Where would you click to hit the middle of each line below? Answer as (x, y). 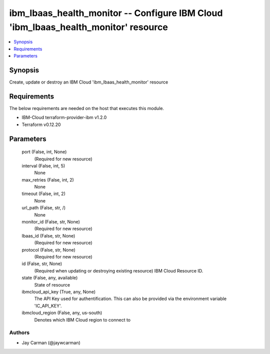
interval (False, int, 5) (43, 165)
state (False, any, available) (50, 278)
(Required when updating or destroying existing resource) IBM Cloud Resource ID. (119, 270)
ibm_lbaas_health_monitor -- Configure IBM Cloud (116, 13)
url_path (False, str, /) (44, 208)
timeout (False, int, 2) (44, 194)
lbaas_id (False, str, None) (48, 235)
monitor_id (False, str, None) (51, 222)
